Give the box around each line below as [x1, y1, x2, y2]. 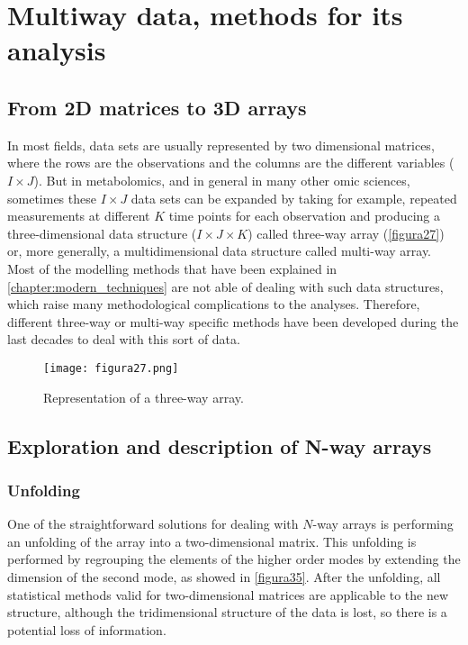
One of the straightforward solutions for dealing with [7, 514, 299, 533]
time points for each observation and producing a [168, 206, 441, 225]
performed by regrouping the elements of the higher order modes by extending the [7, 550, 461, 568]
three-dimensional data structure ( [7, 223, 197, 242]
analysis [7, 32, 106, 68]
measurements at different [7, 206, 150, 225]
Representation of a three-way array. [43, 387, 244, 406]
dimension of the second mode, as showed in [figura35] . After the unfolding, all [7, 567, 441, 586]
